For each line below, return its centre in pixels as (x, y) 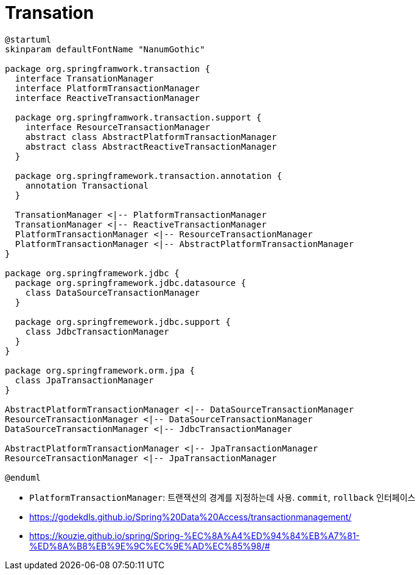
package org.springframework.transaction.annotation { (149, 176)
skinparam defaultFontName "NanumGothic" (105, 49)
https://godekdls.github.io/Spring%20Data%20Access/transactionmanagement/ (191, 517)
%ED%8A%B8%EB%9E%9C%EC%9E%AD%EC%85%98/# (150, 546)
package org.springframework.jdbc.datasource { (131, 283)
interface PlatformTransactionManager (107, 88)
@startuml (28, 39)
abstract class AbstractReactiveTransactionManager (151, 146)
